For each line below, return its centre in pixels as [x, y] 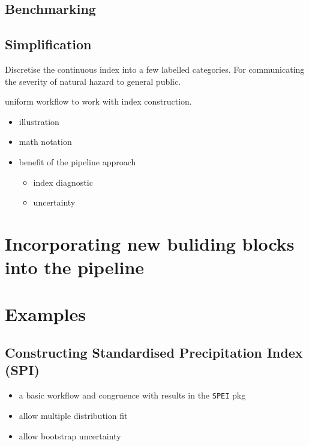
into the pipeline [75, 267]
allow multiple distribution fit [73, 415]
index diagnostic [63, 182]
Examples [45, 314]
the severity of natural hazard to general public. [93, 81]
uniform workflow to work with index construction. [98, 101]
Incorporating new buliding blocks [150, 243]
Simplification [48, 44]
